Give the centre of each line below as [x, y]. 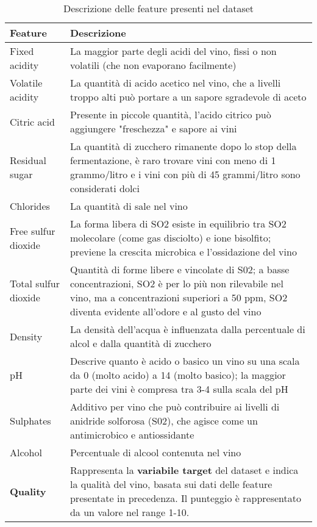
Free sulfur [33, 231]
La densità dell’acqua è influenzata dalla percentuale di [187, 329]
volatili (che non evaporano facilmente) [153, 65]
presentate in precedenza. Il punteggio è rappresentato [185, 498]
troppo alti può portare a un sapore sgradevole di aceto [188, 97]
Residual [28, 160]
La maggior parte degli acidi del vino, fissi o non [173, 51]
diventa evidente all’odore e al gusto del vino [166, 311]
